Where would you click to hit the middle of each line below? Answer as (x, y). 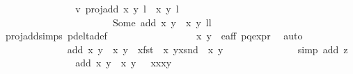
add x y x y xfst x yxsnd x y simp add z (207, 49)
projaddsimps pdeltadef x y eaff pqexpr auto (154, 36)
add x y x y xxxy (124, 63)
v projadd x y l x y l (127, 8)
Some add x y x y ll (162, 22)
